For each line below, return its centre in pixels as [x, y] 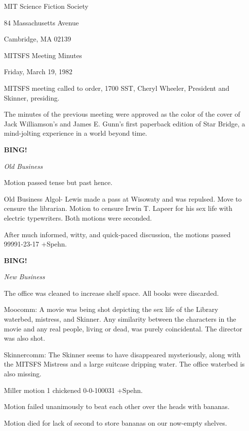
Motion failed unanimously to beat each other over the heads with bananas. [117, 406]
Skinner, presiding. [32, 97]
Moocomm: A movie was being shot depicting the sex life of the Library [111, 309]
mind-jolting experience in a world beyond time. [76, 133]
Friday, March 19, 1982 [38, 72]
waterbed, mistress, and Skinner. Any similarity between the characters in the [120, 319]
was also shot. [25, 338]
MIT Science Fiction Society [46, 6]
